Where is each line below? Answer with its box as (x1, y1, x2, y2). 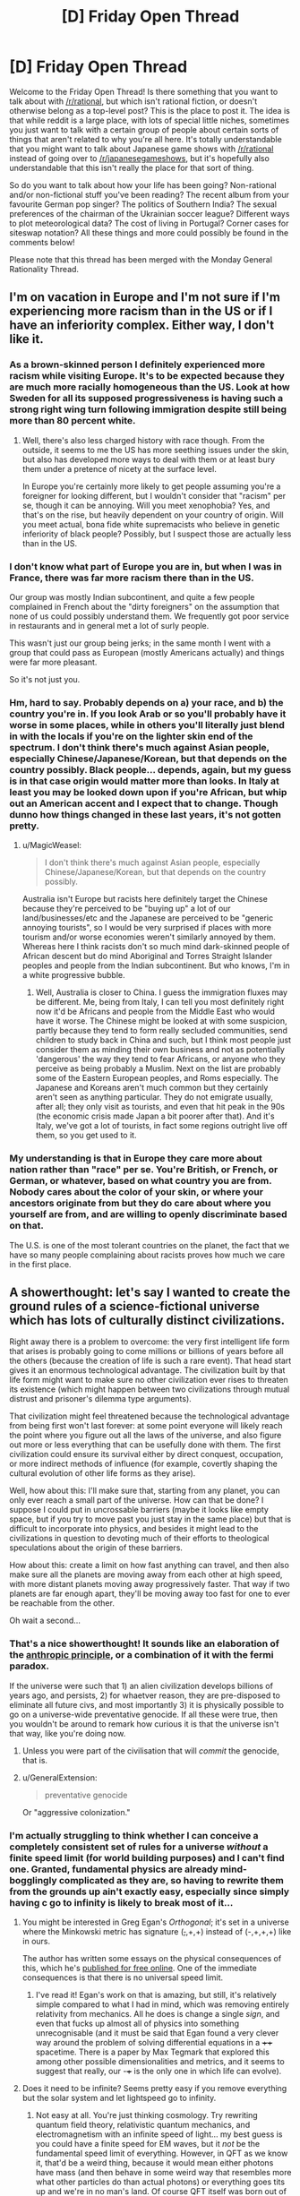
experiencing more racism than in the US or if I (9, 304, 273, 319)
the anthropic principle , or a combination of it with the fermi (9, 1649, 274, 1661)
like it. (9, 331, 44, 347)
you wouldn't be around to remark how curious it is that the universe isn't (9, 1718, 279, 1729)
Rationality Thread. (9, 263, 79, 274)
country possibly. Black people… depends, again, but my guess (9, 763, 292, 776)
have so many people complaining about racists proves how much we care (9, 1249, 286, 1260)
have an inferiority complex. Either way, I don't (9, 318, 275, 333)
